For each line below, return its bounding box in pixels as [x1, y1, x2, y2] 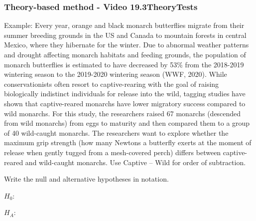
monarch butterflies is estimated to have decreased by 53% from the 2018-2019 [4, 59, 244, 69]
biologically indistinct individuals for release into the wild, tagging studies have [4, 88, 246, 99]
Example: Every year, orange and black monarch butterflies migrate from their [4, 20, 245, 30]
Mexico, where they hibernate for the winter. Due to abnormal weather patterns [4, 39, 249, 50]
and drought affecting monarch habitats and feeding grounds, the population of [4, 49, 246, 59]
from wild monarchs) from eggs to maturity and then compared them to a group [4, 118, 250, 128]
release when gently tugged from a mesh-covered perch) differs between [4, 147, 221, 157]
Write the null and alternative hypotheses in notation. [4, 174, 169, 184]
